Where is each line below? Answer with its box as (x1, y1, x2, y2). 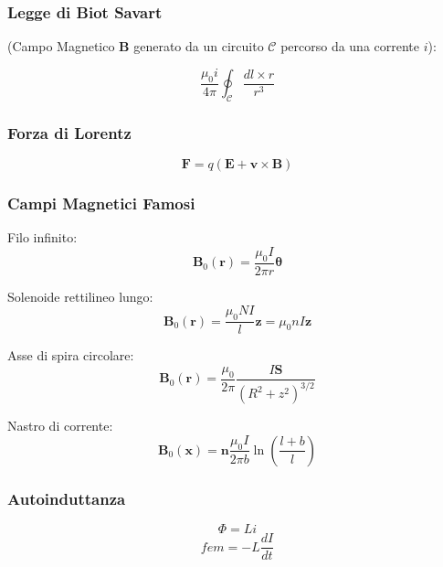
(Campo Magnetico (7, 37, 115, 56)
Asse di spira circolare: (7, 346, 134, 365)
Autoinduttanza (7, 487, 126, 509)
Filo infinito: (7, 228, 78, 247)
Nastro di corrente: (7, 416, 113, 435)
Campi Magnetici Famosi (7, 191, 195, 214)
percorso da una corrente (280, 37, 420, 56)
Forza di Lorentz (7, 121, 132, 144)
